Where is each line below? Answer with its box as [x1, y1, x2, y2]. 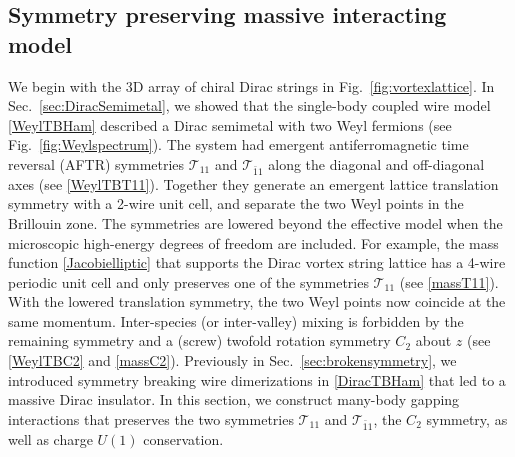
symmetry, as [426, 408, 508, 429]
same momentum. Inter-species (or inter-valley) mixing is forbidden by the [8, 310, 464, 331]
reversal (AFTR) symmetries [8, 153, 185, 174]
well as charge [8, 428, 93, 449]
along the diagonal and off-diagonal [268, 153, 485, 174]
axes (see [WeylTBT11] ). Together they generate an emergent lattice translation [8, 173, 499, 194]
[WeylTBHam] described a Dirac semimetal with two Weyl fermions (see [8, 114, 452, 135]
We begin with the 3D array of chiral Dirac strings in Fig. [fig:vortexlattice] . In [8, 75, 495, 96]
